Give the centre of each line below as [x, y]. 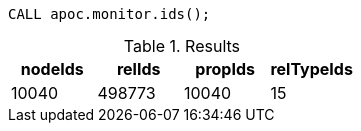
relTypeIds [311, 69]
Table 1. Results [182, 46]
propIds [225, 69]
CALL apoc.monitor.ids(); [109, 14]
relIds [138, 69]
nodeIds [52, 69]
